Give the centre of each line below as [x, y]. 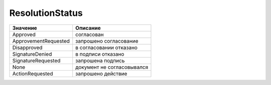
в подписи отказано [100, 54]
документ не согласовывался [112, 67]
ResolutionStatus [46, 13]
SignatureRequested [36, 61]
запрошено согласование [107, 41]
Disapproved [27, 47]
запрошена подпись [100, 61]
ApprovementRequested [41, 41]
